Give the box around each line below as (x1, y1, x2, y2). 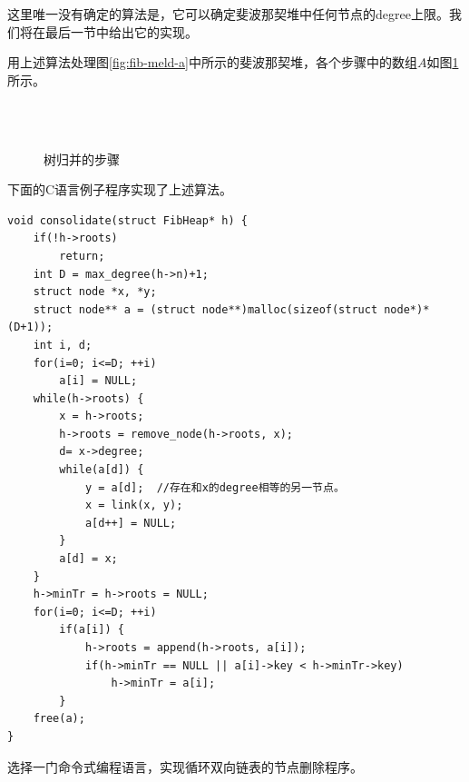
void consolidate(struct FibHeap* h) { (7, 213, 248, 227)
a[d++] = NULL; (84, 516, 177, 530)
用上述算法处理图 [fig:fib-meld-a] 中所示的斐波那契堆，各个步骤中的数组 (7, 53, 417, 72)
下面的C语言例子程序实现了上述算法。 (7, 180, 233, 199)
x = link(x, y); (84, 499, 183, 512)
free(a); (33, 712, 85, 726)
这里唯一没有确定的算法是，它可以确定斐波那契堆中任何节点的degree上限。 (7, 5, 449, 23)
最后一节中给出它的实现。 (44, 22, 198, 41)
